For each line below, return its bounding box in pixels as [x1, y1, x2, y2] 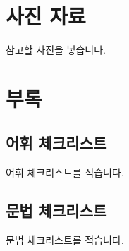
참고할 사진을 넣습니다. [6, 42, 106, 57]
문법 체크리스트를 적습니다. [6, 233, 124, 247]
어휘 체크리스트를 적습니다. [6, 165, 124, 180]
